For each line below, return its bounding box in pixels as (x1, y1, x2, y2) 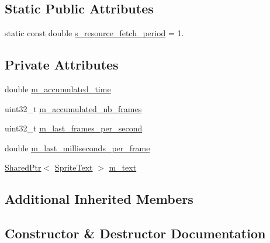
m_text (109, 161, 137, 173)
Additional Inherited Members (5, 190, 193, 208)
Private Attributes (5, 55, 119, 74)
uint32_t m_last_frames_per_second (5, 122, 143, 134)
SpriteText (54, 161, 93, 173)
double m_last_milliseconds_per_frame (5, 141, 150, 154)
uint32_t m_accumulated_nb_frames (5, 102, 142, 114)
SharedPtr (5, 161, 41, 173)
